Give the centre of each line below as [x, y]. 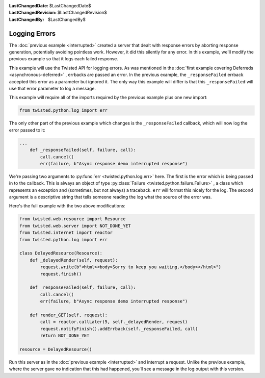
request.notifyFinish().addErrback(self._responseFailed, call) [119, 329]
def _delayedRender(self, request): [74, 260]
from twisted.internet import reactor [66, 233]
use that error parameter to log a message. [52, 89]
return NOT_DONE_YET [65, 336]
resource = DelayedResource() [56, 349]
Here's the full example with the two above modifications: [67, 206]
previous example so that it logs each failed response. [64, 59]
